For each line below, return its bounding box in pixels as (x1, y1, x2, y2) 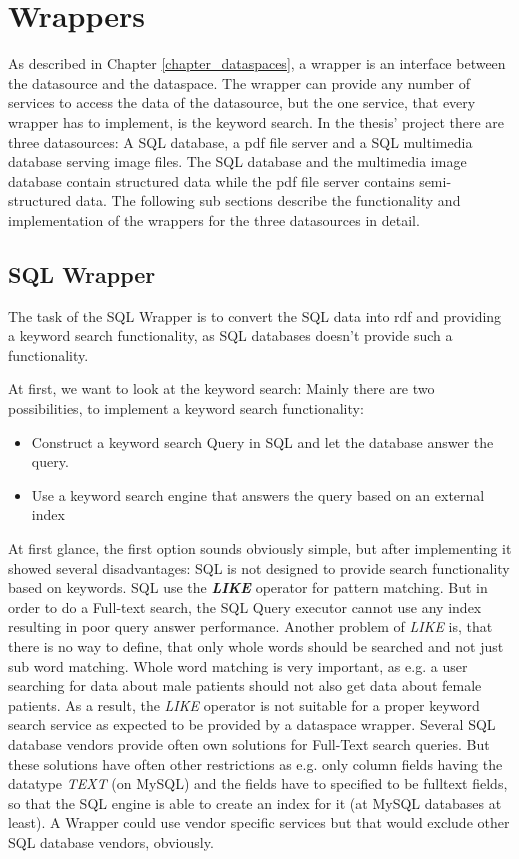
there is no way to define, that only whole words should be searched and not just (8, 635, 504, 656)
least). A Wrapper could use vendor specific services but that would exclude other (8, 812, 510, 833)
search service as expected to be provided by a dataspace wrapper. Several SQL (8, 714, 496, 735)
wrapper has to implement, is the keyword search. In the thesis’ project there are (8, 111, 505, 132)
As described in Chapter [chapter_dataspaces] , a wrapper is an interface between (8, 53, 506, 74)
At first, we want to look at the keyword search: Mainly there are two (8, 378, 435, 399)
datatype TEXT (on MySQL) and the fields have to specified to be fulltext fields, (8, 773, 508, 794)
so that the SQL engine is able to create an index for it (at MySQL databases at (8, 792, 502, 813)
